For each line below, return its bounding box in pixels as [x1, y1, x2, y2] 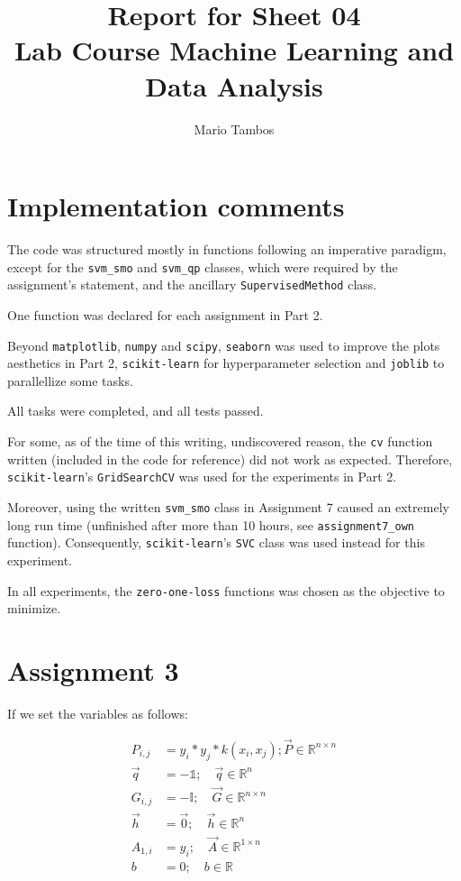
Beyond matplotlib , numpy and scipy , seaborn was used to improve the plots [7, 335, 440, 354]
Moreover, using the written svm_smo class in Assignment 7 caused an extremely [7, 497, 449, 516]
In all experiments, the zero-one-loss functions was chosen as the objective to [7, 581, 445, 600]
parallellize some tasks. [7, 371, 133, 390]
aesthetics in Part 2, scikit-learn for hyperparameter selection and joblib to [7, 353, 445, 372]
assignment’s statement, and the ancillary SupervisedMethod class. [7, 275, 377, 294]
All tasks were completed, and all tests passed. [7, 401, 264, 420]
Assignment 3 [7, 651, 179, 688]
